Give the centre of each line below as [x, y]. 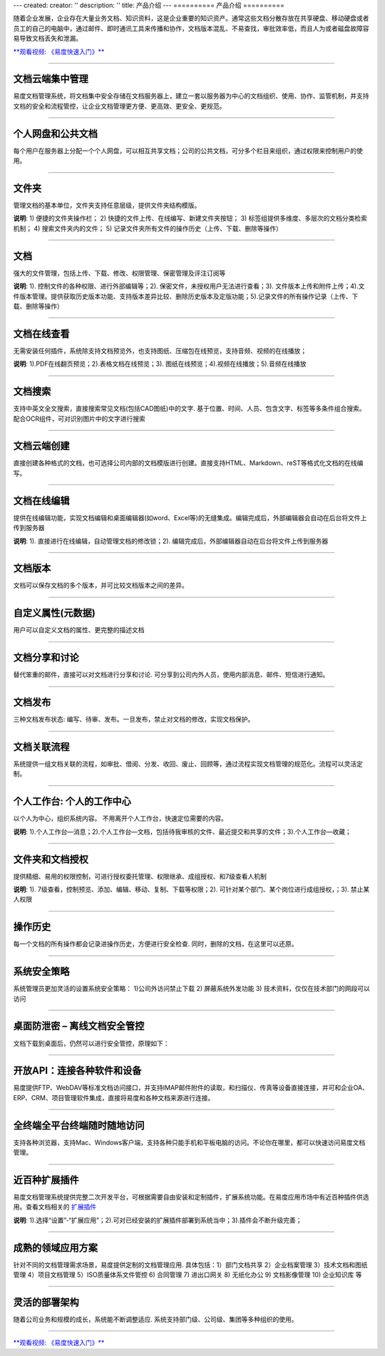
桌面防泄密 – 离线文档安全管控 [79, 1026]
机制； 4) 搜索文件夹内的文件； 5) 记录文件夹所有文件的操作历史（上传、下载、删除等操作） [148, 228]
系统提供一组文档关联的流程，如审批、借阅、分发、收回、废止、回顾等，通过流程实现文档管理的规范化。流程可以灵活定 [188, 764]
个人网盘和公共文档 [55, 133]
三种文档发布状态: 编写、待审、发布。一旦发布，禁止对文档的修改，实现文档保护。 [134, 719]
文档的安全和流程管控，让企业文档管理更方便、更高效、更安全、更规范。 [119, 106]
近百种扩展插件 [46, 1180]
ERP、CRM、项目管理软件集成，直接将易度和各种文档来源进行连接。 [114, 1097]
